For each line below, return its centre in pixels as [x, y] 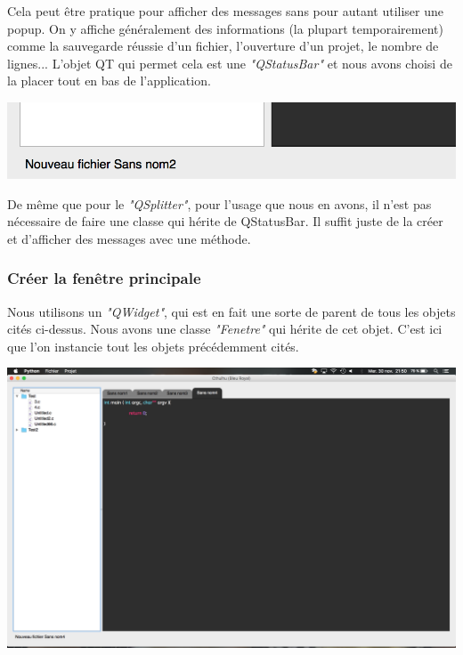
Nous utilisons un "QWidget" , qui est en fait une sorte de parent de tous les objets [231, 311]
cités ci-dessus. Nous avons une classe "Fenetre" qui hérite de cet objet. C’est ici [225, 329]
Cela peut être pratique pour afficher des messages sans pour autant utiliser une [225, 11]
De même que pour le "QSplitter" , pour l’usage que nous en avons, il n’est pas [219, 203]
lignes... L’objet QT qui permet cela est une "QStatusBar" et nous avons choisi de [230, 63]
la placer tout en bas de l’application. [109, 81]
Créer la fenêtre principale [104, 278]
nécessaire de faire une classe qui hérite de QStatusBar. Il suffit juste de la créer [225, 221]
